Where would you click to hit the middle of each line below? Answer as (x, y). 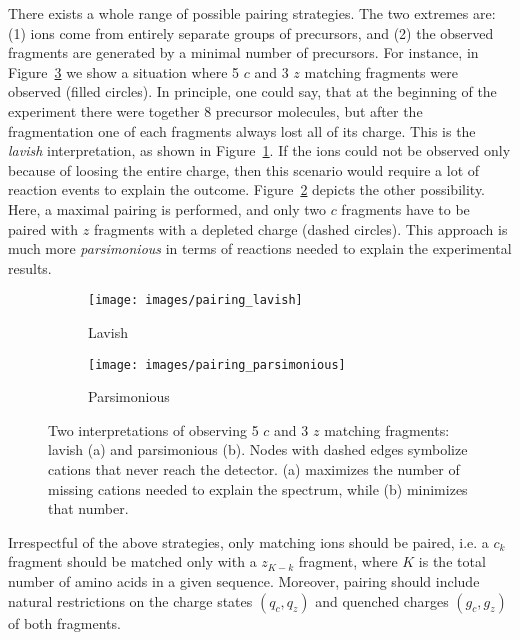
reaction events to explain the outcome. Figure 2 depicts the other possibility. (247, 189)
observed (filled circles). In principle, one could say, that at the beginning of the (252, 91)
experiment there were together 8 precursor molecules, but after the (215, 110)
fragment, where (348, 561)
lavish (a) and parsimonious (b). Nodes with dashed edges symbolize (258, 449)
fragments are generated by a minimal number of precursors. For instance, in (243, 52)
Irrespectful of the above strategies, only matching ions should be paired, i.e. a (248, 541)
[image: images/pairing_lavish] (195, 300)
